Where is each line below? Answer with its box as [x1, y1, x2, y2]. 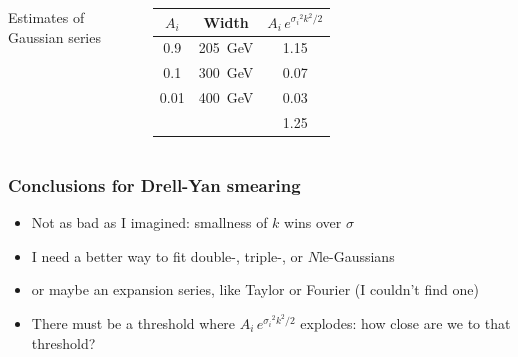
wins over [284, 212, 342, 233]
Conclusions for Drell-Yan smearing [8, 172, 301, 197]
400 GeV [198, 87, 254, 108]
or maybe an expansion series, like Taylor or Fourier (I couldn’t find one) [31, 279, 479, 300]
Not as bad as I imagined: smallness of [31, 212, 268, 233]
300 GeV [198, 62, 254, 83]
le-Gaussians [318, 245, 395, 266]
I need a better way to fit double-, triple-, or [31, 245, 303, 266]
